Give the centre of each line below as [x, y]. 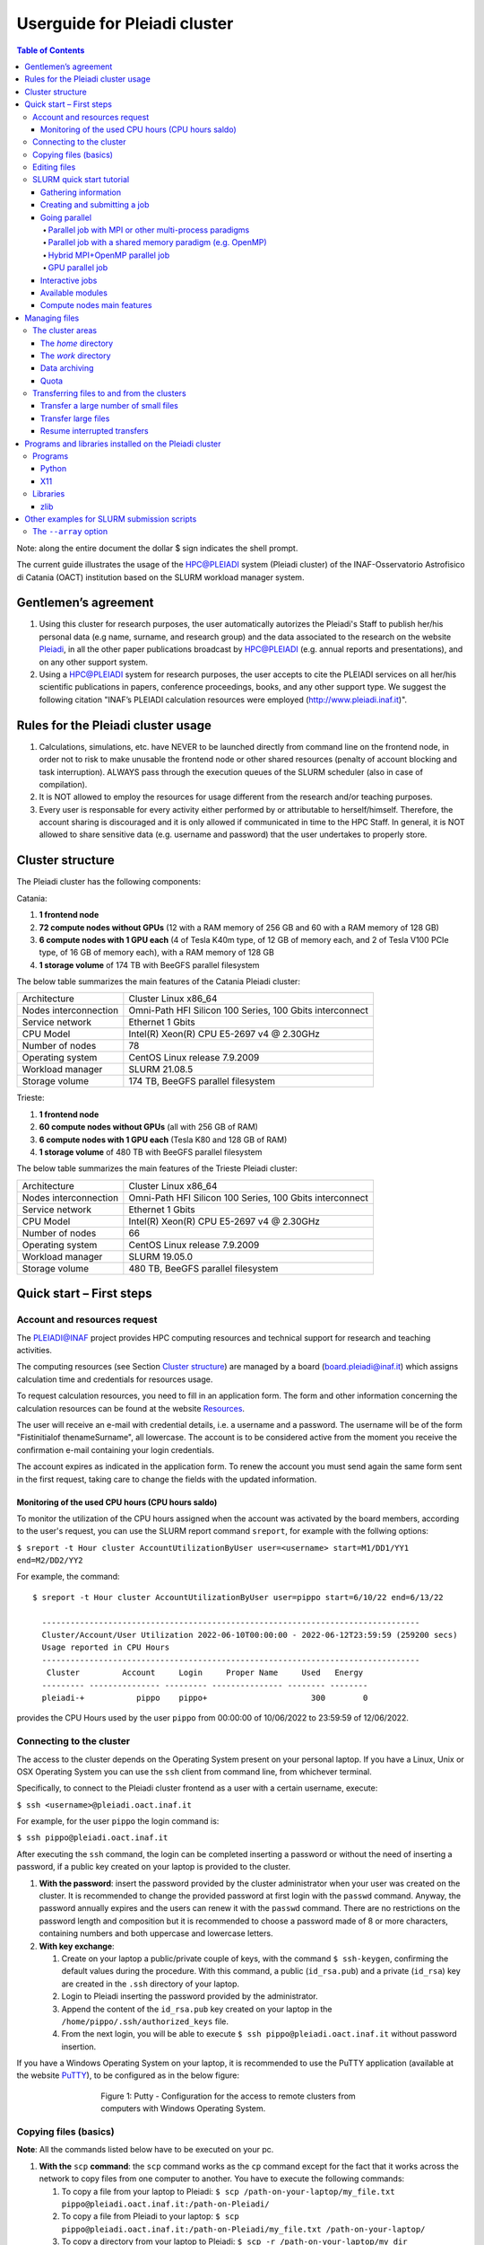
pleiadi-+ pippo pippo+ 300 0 [205, 1698]
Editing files [54, 167]
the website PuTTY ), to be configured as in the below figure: [128, 2075]
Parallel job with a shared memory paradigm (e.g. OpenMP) [158, 242]
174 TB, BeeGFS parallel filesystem [202, 1081]
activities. [35, 1350]
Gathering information [81, 192]
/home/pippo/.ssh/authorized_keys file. [145, 2021]
